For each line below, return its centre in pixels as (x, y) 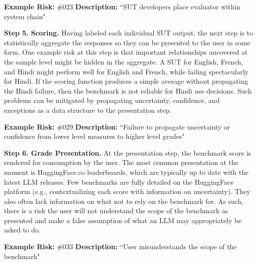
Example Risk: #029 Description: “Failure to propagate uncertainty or (117, 126)
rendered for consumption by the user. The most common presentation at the (121, 162)
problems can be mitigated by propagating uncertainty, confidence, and (112, 100)
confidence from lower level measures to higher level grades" (94, 136)
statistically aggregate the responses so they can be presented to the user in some (127, 42)
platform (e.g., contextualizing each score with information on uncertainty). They (127, 191)
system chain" (25, 16)
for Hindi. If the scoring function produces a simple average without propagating (126, 81)
